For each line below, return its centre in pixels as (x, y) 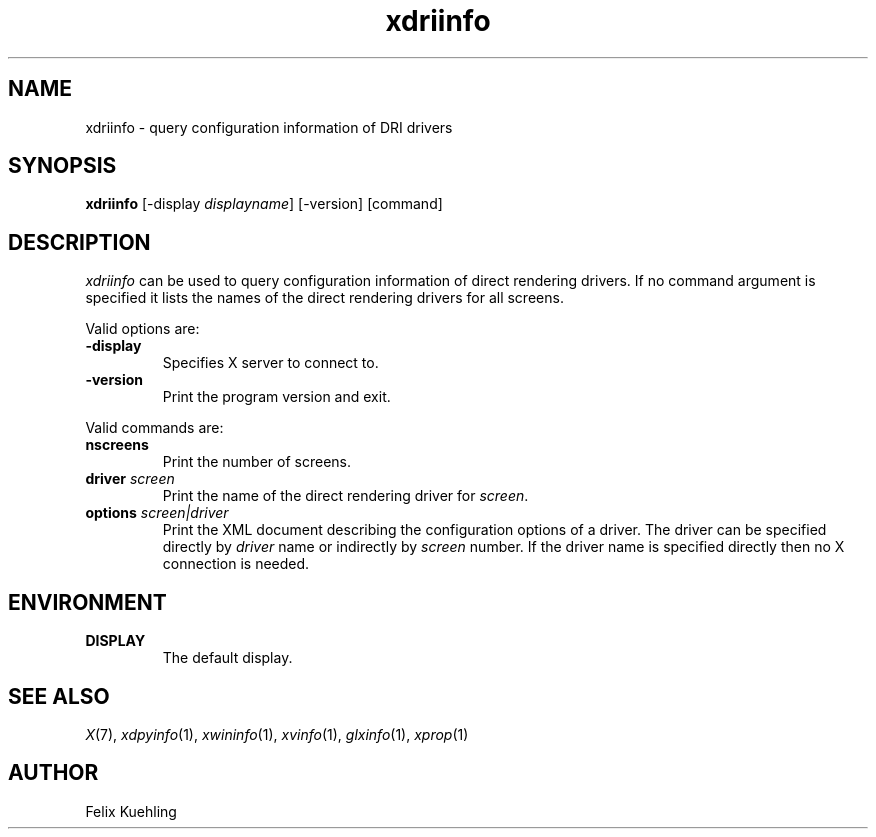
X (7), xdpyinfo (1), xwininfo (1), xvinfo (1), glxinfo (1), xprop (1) (277, 734)
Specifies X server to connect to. (270, 363)
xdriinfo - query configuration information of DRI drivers (269, 127)
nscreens (117, 445)
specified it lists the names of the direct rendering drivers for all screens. (324, 298)
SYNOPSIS (62, 166)
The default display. (227, 658)
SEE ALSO (59, 696)
